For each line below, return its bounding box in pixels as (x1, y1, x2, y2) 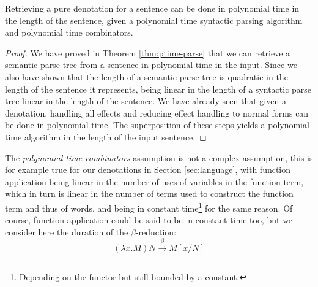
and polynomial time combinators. (5, 26, 133, 39)
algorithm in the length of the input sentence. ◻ (24, 130, 207, 143)
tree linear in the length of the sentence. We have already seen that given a (5, 94, 286, 107)
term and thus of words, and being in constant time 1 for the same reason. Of (5, 199, 293, 214)
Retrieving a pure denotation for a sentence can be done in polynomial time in (5, 2, 300, 14)
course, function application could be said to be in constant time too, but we (5, 213, 293, 226)
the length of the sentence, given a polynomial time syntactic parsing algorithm (5, 13, 303, 26)
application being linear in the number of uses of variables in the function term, (5, 175, 304, 188)
